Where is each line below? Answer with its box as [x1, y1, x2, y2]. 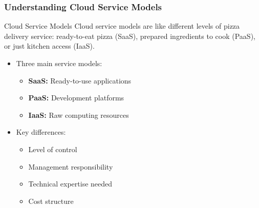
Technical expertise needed [28, 178, 113, 189]
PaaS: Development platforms [28, 92, 124, 103]
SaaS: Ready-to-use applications [28, 75, 132, 86]
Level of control [28, 143, 77, 154]
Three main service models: [16, 58, 102, 68]
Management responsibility [28, 161, 113, 172]
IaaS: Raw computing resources [28, 109, 129, 120]
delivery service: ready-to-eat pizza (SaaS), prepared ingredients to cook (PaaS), [4, 30, 255, 41]
